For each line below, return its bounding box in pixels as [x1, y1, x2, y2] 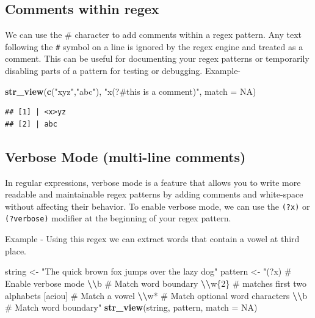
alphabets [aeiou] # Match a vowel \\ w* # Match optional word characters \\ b [5, 289, 307, 301]
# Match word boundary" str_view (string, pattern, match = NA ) [5, 301, 258, 314]
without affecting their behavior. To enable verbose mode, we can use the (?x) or [5, 199, 310, 212]
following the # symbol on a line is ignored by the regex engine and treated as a [5, 40, 303, 53]
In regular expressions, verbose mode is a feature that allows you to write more [5, 176, 301, 188]
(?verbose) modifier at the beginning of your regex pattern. [5, 212, 231, 224]
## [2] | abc [5, 119, 57, 128]
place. [5, 244, 26, 257]
